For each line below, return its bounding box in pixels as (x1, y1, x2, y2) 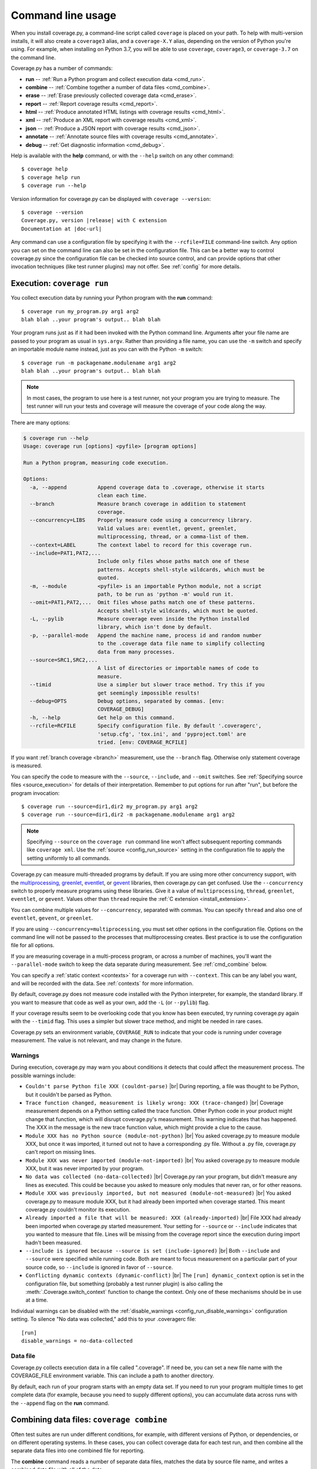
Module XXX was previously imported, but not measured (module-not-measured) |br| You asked (25, 1190, 292, 1197)
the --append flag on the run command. (11, 1399, 110, 1407)
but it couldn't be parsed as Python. (25, 1091, 113, 1098)
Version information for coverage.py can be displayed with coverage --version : (11, 195, 211, 202)
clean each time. (97, 492, 147, 499)
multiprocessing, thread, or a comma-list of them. (97, 534, 249, 540)
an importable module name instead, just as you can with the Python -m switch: (11, 346, 203, 353)
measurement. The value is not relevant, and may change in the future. (11, 1037, 182, 1044)
